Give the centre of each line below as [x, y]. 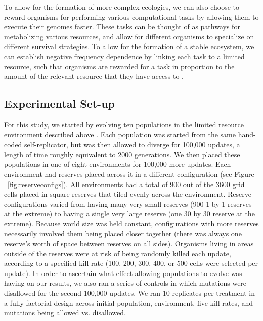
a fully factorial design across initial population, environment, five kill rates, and [129, 303]
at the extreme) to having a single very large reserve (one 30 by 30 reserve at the [129, 214]
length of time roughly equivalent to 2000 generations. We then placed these [122, 154]
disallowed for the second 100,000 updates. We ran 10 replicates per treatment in [129, 293]
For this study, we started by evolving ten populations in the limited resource [124, 124]
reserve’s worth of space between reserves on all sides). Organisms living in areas [129, 243]
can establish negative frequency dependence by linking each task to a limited [124, 56]
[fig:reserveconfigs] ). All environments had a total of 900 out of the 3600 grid [126, 184]
